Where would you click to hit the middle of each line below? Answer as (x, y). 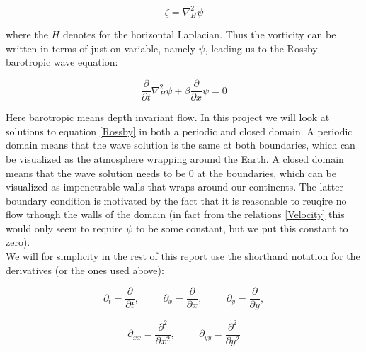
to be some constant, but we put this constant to (242, 228)
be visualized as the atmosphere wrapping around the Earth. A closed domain (175, 158)
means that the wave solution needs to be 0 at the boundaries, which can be (171, 172)
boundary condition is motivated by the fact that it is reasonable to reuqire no (176, 200)
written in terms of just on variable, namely (101, 48)
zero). (18, 242)
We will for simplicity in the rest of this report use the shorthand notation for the (183, 256)
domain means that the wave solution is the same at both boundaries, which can (181, 145)
